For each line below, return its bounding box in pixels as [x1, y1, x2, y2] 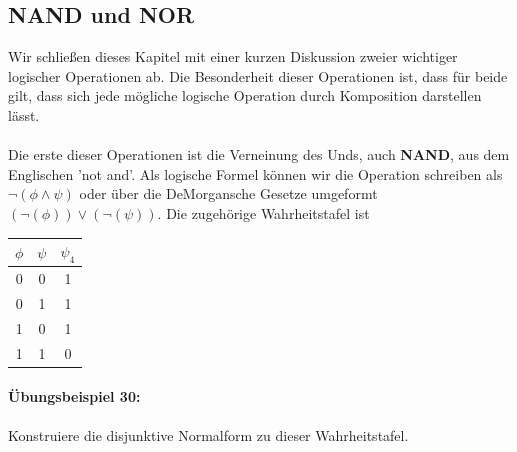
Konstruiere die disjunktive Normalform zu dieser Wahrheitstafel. [8, 424, 409, 445]
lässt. [8, 104, 40, 125]
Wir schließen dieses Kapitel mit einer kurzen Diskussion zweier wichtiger [8, 46, 458, 67]
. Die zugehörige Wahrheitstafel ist [157, 202, 370, 223]
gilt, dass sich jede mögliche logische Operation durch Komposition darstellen [8, 85, 482, 106]
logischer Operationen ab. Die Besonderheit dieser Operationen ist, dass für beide [8, 65, 508, 86]
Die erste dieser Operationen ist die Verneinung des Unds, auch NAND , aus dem [8, 144, 510, 165]
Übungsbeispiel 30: [8, 386, 141, 407]
